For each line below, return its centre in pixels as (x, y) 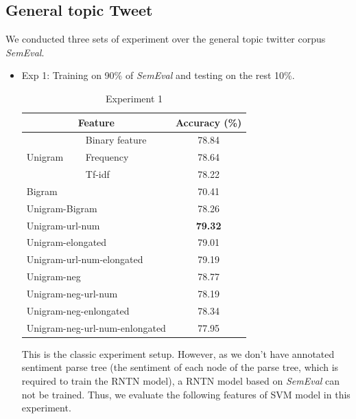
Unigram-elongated (67, 242)
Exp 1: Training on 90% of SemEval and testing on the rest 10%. (158, 75)
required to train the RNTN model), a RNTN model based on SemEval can (181, 380)
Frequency (107, 157)
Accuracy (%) (209, 122)
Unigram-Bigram (62, 208)
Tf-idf (97, 174)
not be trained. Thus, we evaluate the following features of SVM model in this (186, 394)
